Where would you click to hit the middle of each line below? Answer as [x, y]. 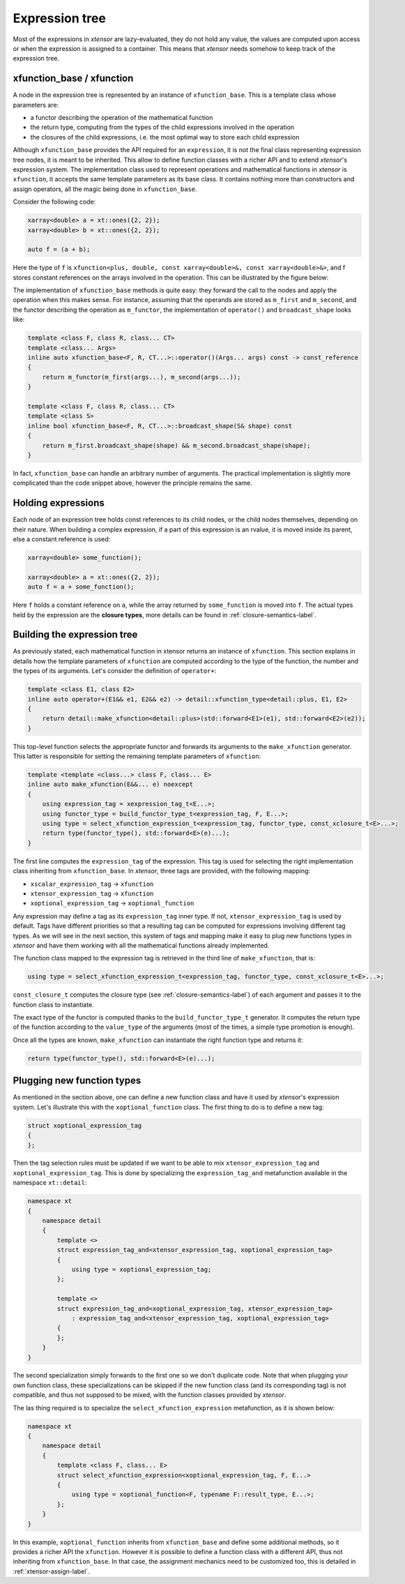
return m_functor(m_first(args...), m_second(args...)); [142, 377]
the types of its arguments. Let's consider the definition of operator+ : [115, 671]
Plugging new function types [77, 1081]
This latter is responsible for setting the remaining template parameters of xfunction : [137, 756]
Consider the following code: [54, 202]
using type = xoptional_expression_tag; [142, 1269]
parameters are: [36, 105]
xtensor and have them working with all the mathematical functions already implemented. [141, 945]
